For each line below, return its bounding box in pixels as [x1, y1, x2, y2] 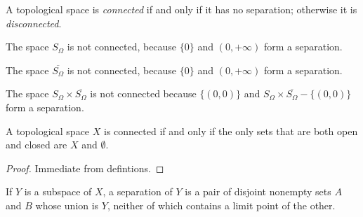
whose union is [35, 197, 99, 212]
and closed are [6, 137, 67, 152]
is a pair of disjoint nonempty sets [185, 184, 331, 199]
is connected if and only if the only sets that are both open [103, 123, 358, 138]
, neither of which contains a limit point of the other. [107, 197, 336, 212]
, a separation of [103, 184, 173, 199]
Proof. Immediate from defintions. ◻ [6, 160, 164, 175]
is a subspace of [24, 184, 92, 199]
